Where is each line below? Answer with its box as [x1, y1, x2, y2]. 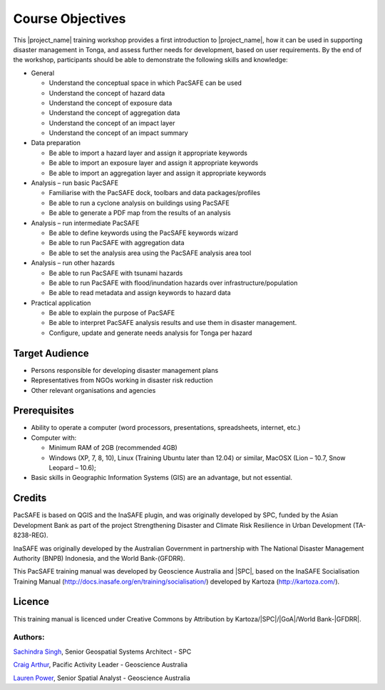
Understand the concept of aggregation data [48, 109, 180, 117]
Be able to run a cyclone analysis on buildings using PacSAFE [48, 199, 230, 207]
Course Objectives [13, 11, 126, 26]
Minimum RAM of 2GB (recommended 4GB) [48, 444, 178, 452]
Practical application [31, 299, 91, 307]
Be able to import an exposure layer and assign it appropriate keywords [48, 159, 259, 167]
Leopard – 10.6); [48, 464, 96, 472]
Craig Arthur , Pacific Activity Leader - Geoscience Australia [13, 661, 188, 669]
